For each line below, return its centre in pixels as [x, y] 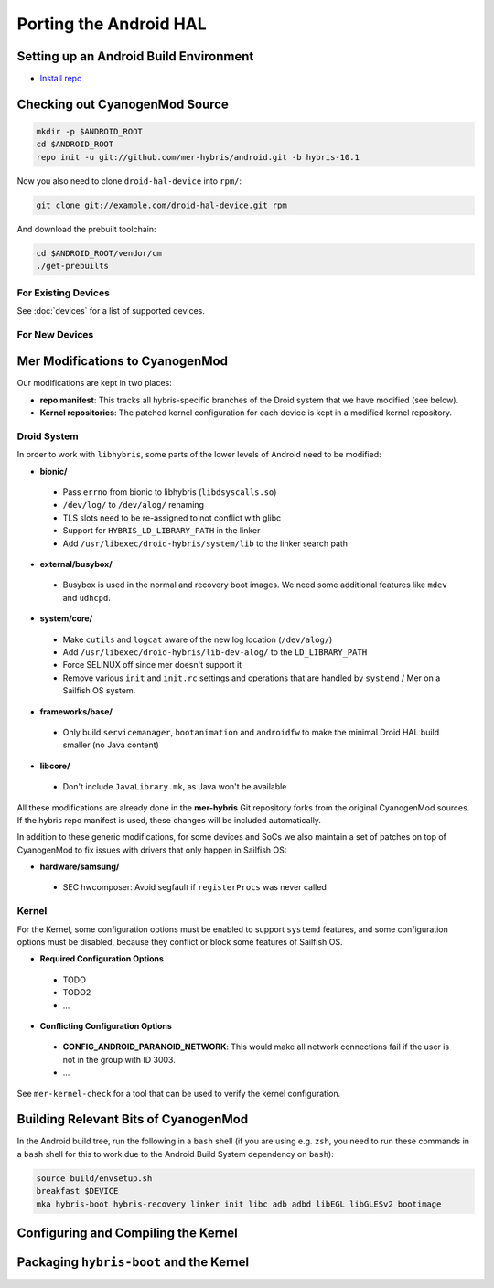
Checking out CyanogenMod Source [123, 104]
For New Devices [55, 334]
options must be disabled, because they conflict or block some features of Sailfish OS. [180, 941]
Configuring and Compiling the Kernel [127, 1233]
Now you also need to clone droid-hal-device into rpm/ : [129, 181]
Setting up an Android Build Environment [135, 56]
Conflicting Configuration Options [106, 1025]
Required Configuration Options [102, 959]
